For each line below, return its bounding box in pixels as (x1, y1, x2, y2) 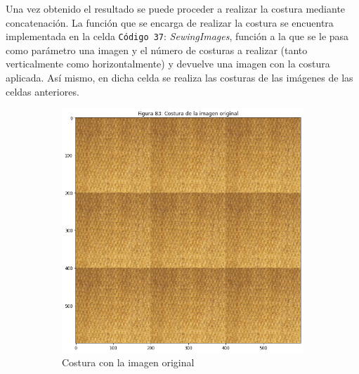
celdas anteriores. (6, 84, 79, 98)
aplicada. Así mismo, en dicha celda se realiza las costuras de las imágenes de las (6, 70, 353, 85)
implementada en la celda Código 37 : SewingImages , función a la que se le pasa (6, 29, 349, 44)
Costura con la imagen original (62, 355, 195, 370)
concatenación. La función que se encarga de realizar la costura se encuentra (6, 15, 334, 30)
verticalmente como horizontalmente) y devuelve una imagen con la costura (6, 56, 330, 71)
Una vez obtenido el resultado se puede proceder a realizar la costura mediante (6, 1, 346, 15)
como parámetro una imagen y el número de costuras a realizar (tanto (6, 42, 308, 57)
